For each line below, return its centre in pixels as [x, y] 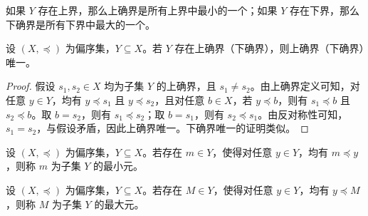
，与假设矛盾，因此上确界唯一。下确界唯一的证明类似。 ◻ [173, 128]
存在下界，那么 [324, 10]
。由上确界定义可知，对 [305, 86]
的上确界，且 [186, 86]
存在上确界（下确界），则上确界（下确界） [269, 48]
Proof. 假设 [31, 86]
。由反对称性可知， [303, 114]
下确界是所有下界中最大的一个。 [80, 24]
